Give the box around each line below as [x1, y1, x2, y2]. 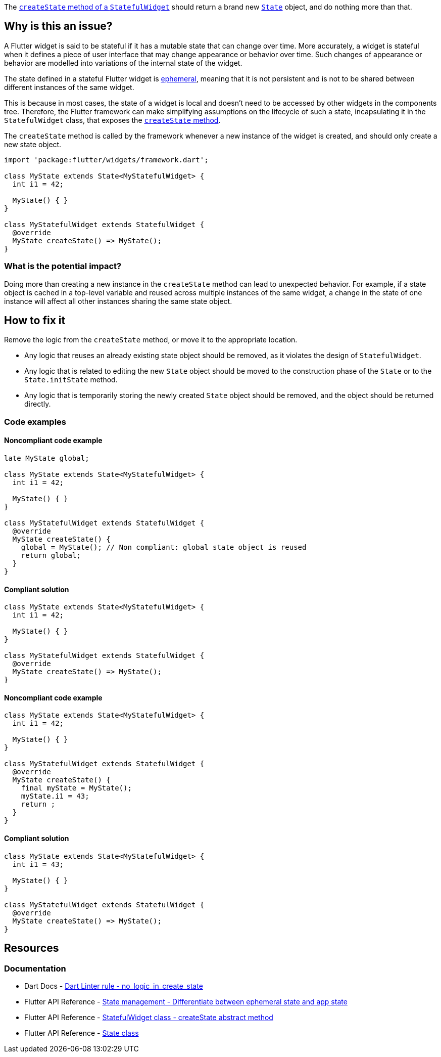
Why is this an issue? [4, 20, 113, 33]
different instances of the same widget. [4, 82, 134, 92]
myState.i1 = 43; [21, 792, 89, 801]
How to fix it [4, 314, 66, 327]
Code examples [4, 416, 67, 427]
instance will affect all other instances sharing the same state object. [4, 296, 232, 305]
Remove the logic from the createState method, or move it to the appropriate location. [4, 335, 298, 344]
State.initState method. [24, 375, 118, 384]
